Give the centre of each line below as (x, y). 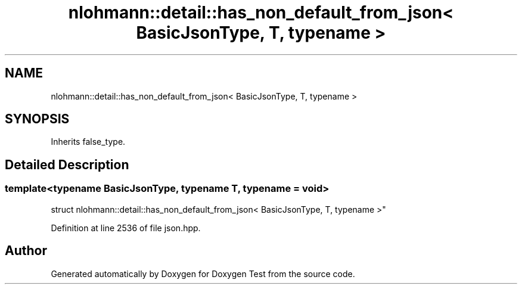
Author (26, 251)
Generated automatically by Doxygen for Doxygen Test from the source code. (203, 274)
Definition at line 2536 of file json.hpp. (126, 228)
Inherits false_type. (88, 142)
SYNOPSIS (37, 119)
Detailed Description (67, 164)
